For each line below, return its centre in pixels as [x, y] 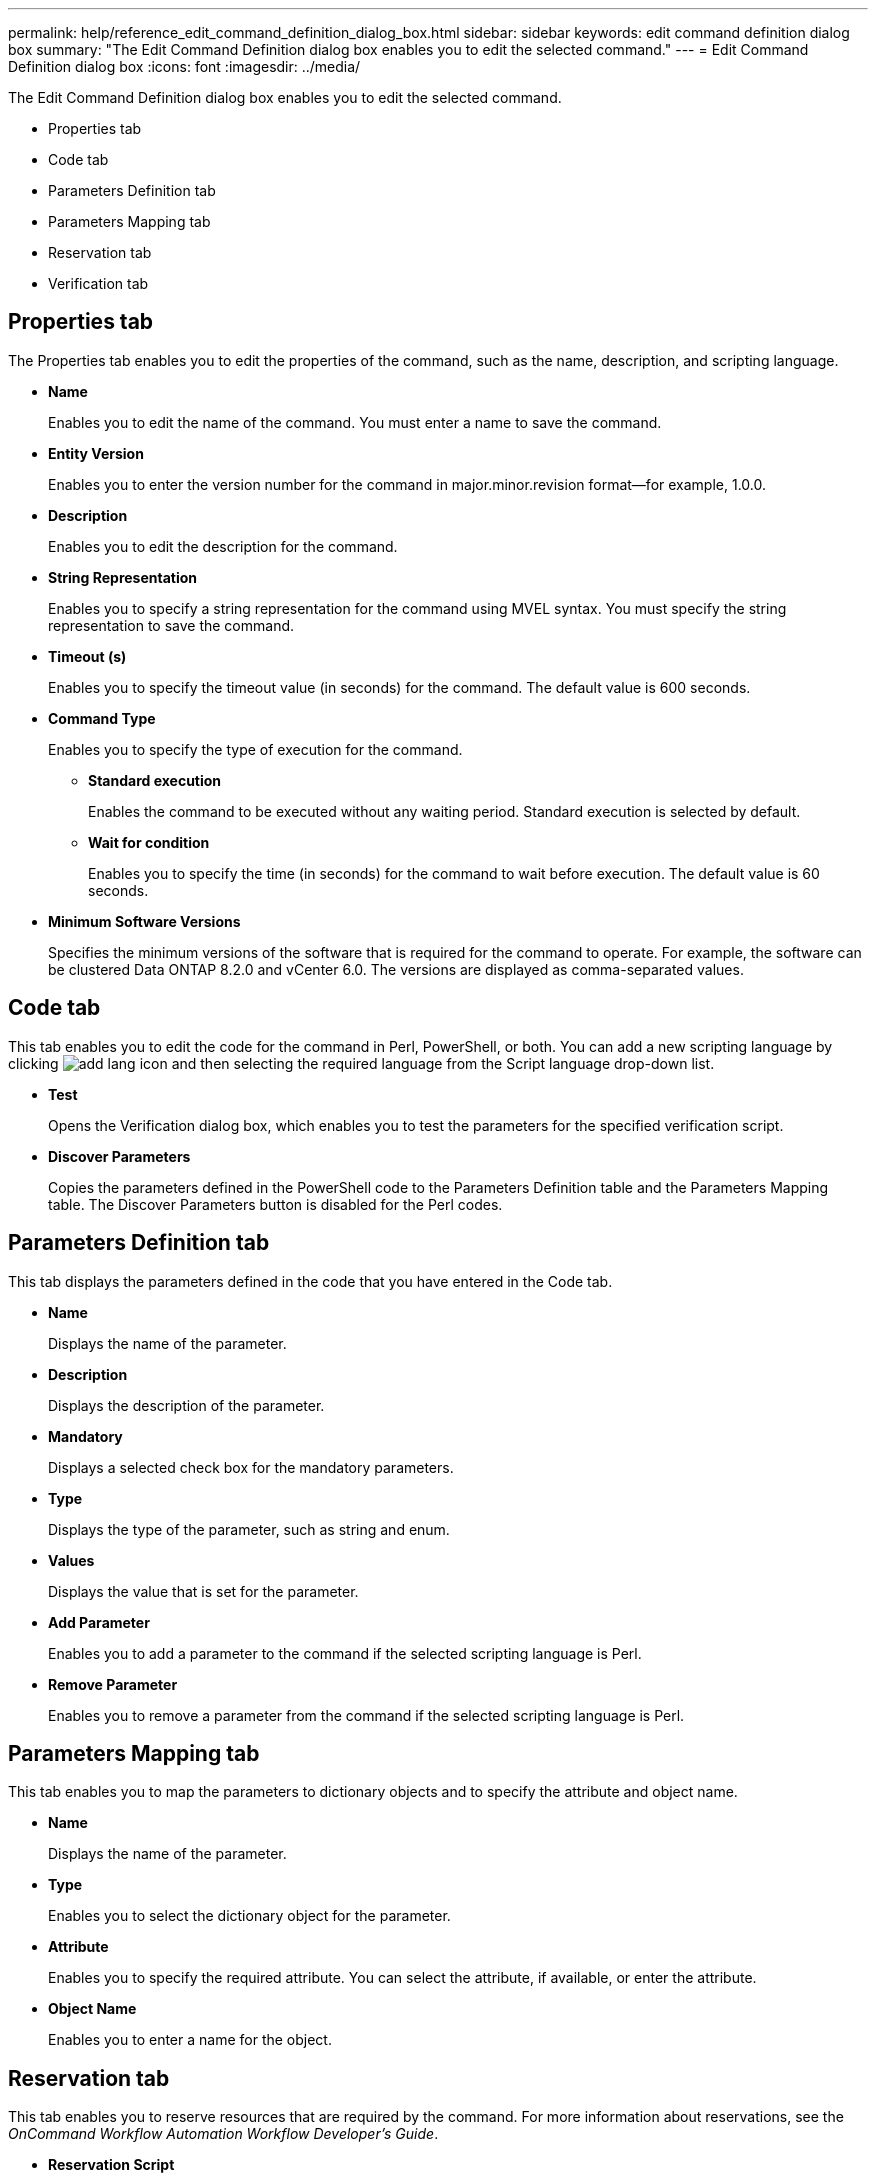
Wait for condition [149, 842]
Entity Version [96, 453]
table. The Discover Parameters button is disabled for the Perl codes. [275, 1204]
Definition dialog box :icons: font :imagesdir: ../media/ [184, 66]
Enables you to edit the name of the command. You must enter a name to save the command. [355, 422]
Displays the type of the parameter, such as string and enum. [249, 1529]
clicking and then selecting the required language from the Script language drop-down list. [361, 1063]
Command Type [102, 718]
